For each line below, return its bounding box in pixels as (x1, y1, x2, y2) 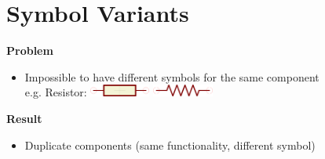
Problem (6, 42, 53, 59)
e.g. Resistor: (24, 84, 87, 100)
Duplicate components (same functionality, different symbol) (24, 136, 316, 153)
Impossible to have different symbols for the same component (24, 68, 320, 85)
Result (6, 110, 42, 127)
